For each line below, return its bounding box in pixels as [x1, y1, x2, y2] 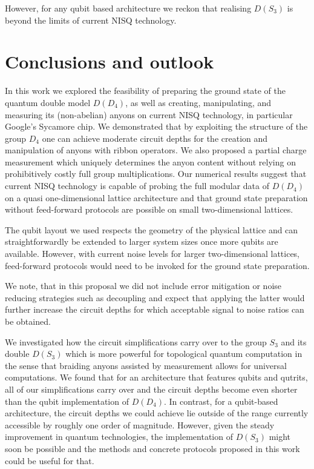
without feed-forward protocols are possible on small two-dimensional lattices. [5, 203, 293, 216]
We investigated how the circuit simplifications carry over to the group [5, 335, 267, 348]
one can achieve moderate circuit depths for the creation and [42, 131, 268, 144]
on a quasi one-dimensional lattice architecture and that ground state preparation [5, 191, 308, 204]
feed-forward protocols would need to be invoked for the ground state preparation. [5, 259, 310, 271]
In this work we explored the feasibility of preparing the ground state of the [5, 84, 286, 97]
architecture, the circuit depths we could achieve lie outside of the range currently [5, 407, 309, 419]
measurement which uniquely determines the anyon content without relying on [5, 155, 296, 168]
